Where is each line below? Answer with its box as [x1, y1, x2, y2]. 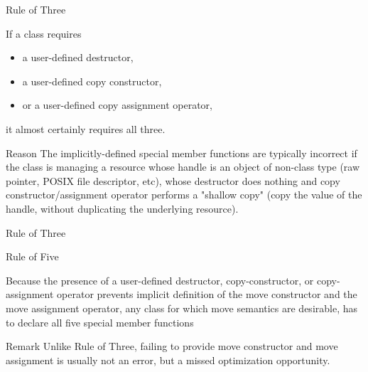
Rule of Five [6, 249, 59, 264]
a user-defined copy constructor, [22, 73, 162, 88]
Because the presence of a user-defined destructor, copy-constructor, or [6, 272, 314, 287]
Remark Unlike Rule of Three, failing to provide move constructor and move [6, 339, 338, 354]
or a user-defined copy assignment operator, [22, 97, 212, 112]
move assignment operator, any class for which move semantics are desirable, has [6, 300, 358, 315]
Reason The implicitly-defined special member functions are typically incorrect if [6, 145, 357, 160]
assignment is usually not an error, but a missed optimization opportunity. [6, 352, 330, 367]
